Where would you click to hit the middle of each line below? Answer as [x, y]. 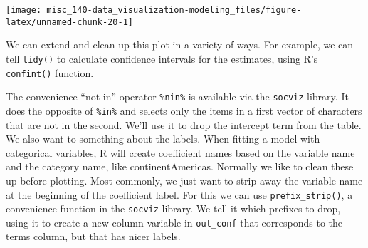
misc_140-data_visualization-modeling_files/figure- [174, 10]
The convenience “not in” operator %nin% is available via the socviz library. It [177, 97]
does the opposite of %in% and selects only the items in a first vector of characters [184, 110]
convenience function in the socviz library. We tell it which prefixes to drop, [173, 208]
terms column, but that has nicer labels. [93, 236]
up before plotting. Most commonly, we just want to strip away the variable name [184, 180]
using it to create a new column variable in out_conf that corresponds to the [174, 222]
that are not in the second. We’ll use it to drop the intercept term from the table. [184, 124]
